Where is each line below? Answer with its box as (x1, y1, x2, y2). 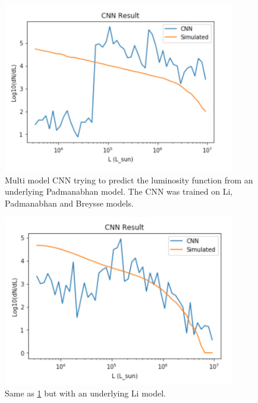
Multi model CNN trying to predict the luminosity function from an (5, 173, 253, 186)
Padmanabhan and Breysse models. (5, 196, 134, 209)
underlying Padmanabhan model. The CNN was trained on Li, (5, 185, 233, 198)
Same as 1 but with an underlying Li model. (5, 387, 166, 399)
